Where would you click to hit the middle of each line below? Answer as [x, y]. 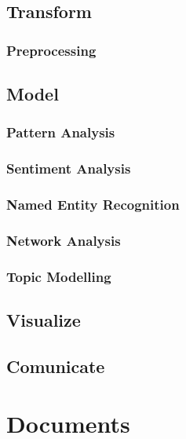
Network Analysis [64, 240]
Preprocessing [51, 50]
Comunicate [56, 366]
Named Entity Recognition [93, 205]
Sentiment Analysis [69, 168]
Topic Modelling [59, 276]
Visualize [44, 320]
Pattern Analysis [61, 132]
